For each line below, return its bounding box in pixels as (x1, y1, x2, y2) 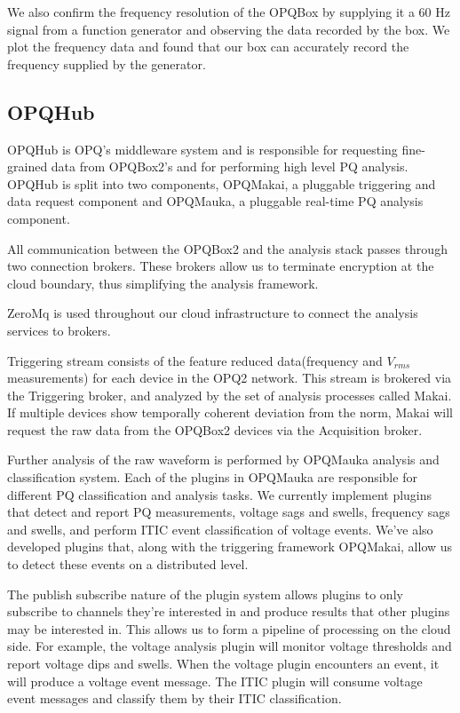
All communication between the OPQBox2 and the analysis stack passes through (7, 239, 448, 257)
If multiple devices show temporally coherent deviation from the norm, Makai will (7, 403, 453, 422)
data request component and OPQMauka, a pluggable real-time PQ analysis (7, 192, 424, 210)
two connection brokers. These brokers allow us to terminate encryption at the (7, 257, 434, 275)
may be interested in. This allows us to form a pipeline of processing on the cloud (7, 619, 451, 638)
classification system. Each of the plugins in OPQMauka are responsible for (7, 468, 417, 487)
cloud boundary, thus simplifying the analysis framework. (7, 273, 319, 292)
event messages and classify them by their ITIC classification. (7, 689, 342, 708)
